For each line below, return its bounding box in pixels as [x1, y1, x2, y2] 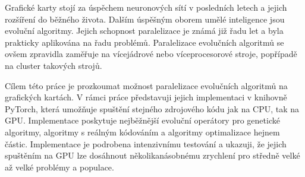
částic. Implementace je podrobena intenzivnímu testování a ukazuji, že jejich [5, 137, 287, 150]
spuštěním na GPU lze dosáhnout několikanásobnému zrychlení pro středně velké [5, 149, 300, 162]
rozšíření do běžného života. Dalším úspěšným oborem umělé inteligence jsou [5, 12, 285, 25]
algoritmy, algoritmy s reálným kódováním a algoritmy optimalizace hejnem [5, 125, 280, 138]
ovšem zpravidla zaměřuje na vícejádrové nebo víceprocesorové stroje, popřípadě [5, 48, 297, 60]
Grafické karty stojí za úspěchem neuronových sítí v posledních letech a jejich [5, 1, 287, 13]
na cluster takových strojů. [5, 59, 102, 71]
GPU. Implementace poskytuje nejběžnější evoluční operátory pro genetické [5, 114, 280, 127]
